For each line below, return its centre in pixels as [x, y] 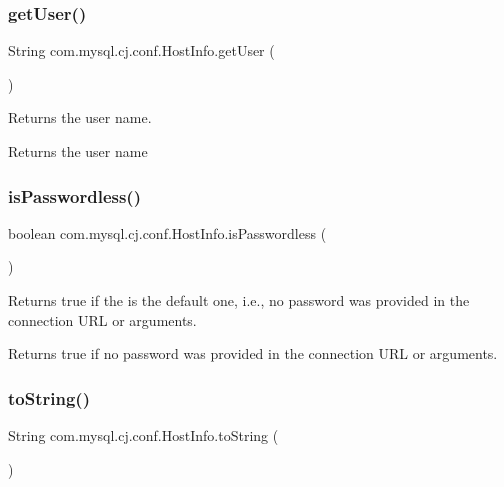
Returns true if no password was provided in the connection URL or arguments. [253, 353]
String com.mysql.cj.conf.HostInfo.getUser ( [141, 50]
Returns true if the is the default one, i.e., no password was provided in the [239, 300]
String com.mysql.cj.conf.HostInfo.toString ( [143, 435]
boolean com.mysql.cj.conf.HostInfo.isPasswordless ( [167, 232]
